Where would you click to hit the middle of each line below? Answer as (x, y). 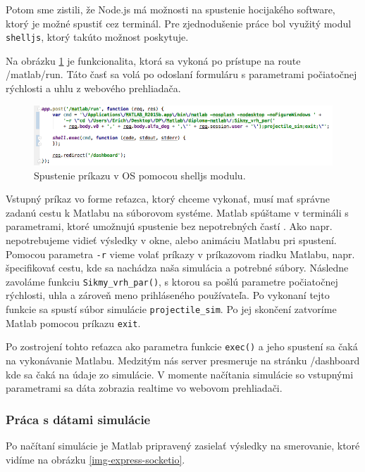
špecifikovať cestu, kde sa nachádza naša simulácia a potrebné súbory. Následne (177, 268)
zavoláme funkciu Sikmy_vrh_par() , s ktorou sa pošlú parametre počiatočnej (172, 281)
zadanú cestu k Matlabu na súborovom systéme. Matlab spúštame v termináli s (177, 212)
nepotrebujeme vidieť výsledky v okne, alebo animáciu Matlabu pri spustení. (171, 240)
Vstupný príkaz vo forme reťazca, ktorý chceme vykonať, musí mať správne (168, 199)
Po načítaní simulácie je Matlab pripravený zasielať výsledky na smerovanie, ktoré (183, 445)
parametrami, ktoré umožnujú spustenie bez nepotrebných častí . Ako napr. (169, 226)
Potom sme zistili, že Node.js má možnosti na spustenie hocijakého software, (171, 9)
